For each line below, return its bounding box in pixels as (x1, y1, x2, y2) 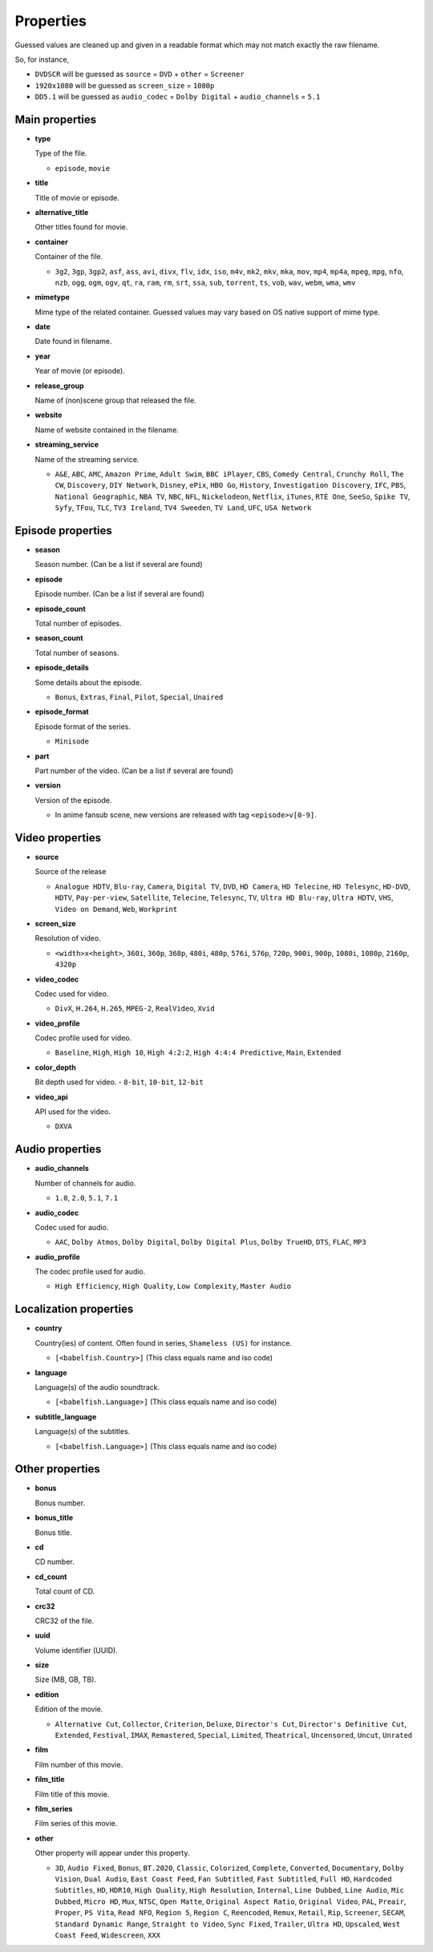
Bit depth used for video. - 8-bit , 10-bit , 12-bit (34, 1077, 204, 1087)
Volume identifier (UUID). (34, 1645, 118, 1655)
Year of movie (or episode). (34, 366, 126, 376)
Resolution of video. (34, 933, 101, 943)
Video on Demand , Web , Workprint (55, 904, 178, 913)
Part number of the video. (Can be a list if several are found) (34, 766, 234, 776)
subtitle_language (34, 1411, 97, 1421)
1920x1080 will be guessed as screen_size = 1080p (34, 80, 215, 90)
